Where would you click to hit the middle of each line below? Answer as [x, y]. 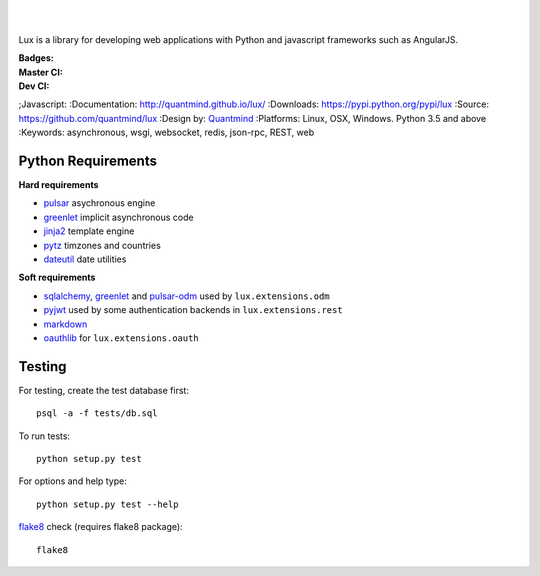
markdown [65, 324]
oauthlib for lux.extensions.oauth [121, 337]
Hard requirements [58, 185]
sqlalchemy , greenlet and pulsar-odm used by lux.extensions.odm [186, 296]
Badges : [36, 58]
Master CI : [41, 72]
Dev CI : [34, 86]
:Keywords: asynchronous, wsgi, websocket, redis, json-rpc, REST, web [166, 132]
